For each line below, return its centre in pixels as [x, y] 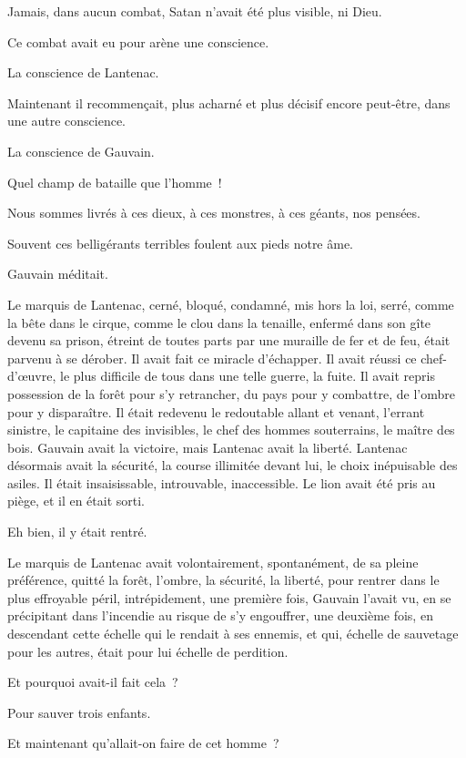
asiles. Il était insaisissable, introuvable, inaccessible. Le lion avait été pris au [222, 482]
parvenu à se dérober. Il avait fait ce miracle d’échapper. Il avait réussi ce [212, 358]
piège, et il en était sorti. [76, 501]
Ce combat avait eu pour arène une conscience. [138, 41]
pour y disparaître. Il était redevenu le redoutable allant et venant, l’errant [216, 411]
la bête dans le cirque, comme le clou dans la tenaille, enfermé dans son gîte [219, 322]
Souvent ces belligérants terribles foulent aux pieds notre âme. [181, 243]
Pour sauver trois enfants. [79, 712]
